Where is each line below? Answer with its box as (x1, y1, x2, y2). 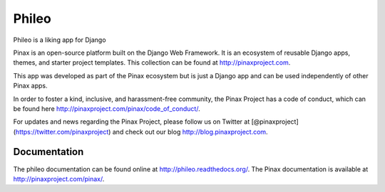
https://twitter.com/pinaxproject (15, 127, 109, 136)
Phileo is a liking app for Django (13, 36, 106, 44)
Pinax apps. (13, 82, 48, 90)
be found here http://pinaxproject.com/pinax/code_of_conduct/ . (13, 104, 200, 113)
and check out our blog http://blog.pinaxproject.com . (112, 127, 268, 136)
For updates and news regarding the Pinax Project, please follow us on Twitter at (13, 117, 250, 126)
